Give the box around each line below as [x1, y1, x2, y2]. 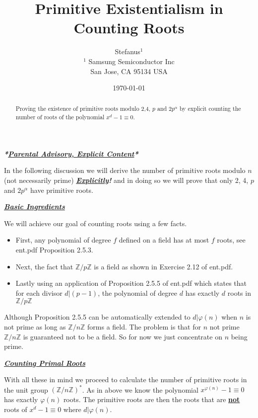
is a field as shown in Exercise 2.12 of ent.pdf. [94, 261, 233, 271]
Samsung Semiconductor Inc [88, 56, 175, 66]
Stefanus [115, 46, 140, 57]
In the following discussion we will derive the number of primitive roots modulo [4, 165, 246, 175]
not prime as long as [4, 321, 66, 332]
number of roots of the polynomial [15, 113, 105, 121]
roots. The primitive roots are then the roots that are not [63, 394, 240, 404]
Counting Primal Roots [4, 357, 85, 368]
